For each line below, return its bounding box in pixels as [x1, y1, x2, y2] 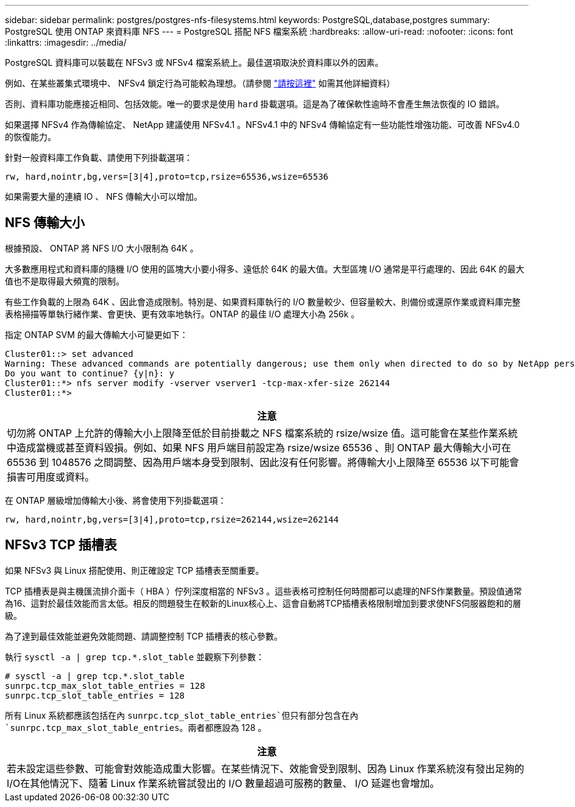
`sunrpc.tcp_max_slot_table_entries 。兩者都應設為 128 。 [5, 722, 267, 733]
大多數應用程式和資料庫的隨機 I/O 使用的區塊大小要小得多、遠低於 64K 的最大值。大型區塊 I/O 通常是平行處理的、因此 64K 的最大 [5, 263, 524, 274]
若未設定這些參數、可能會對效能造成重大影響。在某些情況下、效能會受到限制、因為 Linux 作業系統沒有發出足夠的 [7, 762, 524, 775]
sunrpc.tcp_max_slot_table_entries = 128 [5, 680, 205, 691]
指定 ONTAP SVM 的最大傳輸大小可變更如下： [5, 329, 188, 340]
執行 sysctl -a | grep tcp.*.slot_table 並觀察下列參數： [5, 651, 265, 662]
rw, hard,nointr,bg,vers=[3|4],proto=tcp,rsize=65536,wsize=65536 [5, 172, 329, 181]
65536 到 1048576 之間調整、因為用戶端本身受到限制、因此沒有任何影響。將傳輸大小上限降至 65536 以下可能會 [7, 456, 519, 468]
